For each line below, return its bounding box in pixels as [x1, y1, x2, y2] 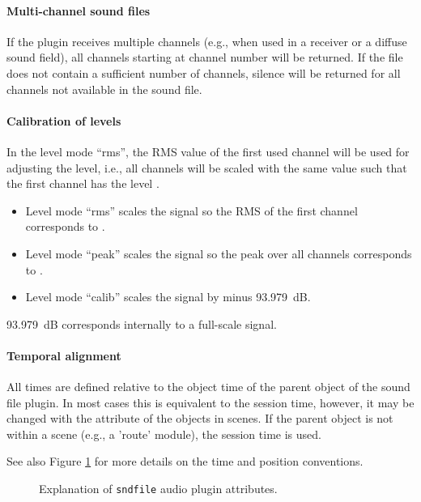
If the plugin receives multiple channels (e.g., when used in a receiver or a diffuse [6, 32, 407, 49]
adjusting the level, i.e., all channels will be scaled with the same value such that [6, 159, 407, 176]
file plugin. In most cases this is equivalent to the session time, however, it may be [6, 394, 415, 411]
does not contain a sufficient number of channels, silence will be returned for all [6, 64, 401, 81]
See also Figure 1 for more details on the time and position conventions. [6, 453, 364, 470]
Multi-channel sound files [6, 2, 151, 19]
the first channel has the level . [6, 175, 159, 192]
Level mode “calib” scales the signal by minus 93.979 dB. [25, 288, 311, 305]
